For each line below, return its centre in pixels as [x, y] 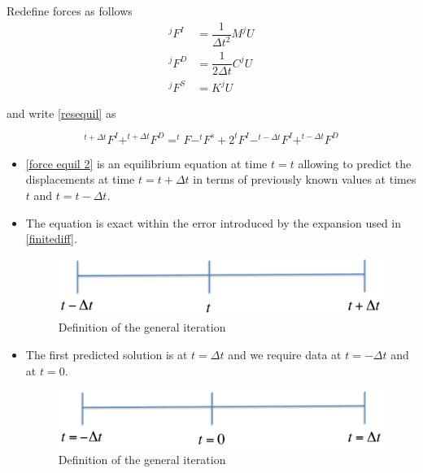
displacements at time [80, 179]
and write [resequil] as [61, 113]
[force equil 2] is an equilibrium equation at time [146, 163]
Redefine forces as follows [70, 11]
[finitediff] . [51, 239]
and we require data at [285, 355]
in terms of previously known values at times [305, 179]
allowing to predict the [355, 163]
